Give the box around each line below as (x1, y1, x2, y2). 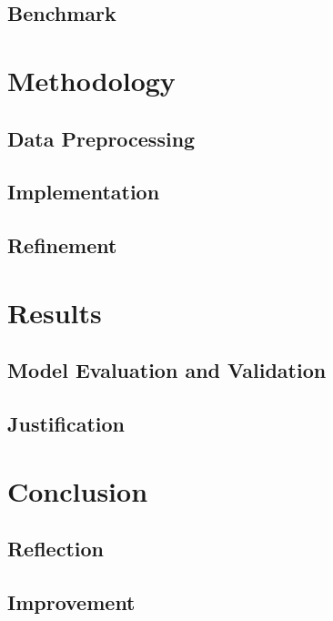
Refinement (7, 231, 117, 260)
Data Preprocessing (7, 124, 196, 152)
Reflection (7, 534, 104, 563)
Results (7, 293, 102, 331)
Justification (7, 410, 125, 438)
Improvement (7, 587, 136, 616)
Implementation (7, 178, 160, 206)
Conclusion (7, 472, 148, 509)
